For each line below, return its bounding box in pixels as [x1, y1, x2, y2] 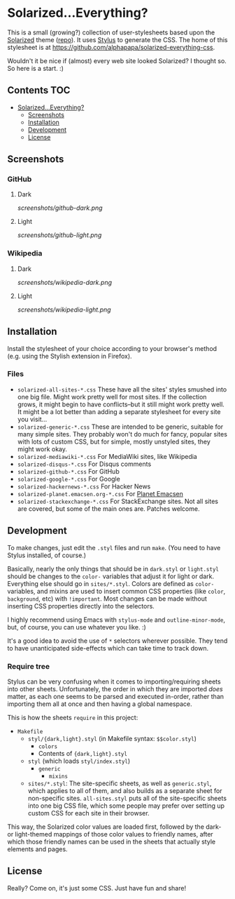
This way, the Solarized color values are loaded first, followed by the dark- [7, 823, 222, 831]
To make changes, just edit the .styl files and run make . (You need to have [7, 543, 221, 552]
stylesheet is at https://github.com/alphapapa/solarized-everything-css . [7, 43, 215, 51]
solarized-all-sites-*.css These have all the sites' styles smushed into [17, 385, 227, 394]
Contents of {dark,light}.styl [38, 749, 128, 757]
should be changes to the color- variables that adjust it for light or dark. [7, 572, 215, 580]
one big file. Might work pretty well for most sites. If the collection [17, 392, 207, 401]
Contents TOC [7, 84, 71, 96]
